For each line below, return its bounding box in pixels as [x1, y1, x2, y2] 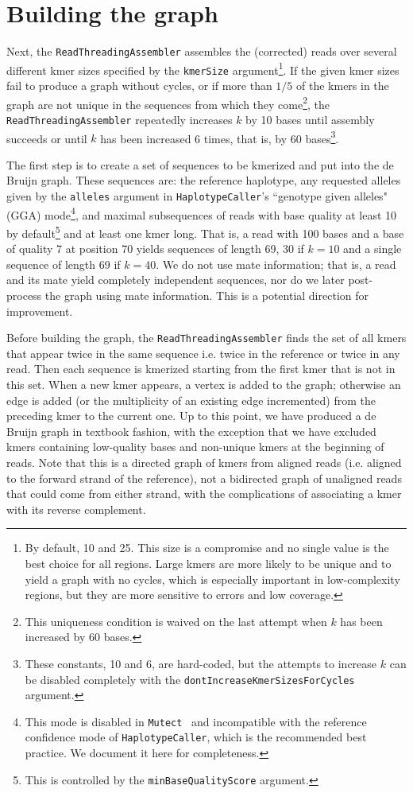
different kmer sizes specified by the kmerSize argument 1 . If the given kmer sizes [6, 59, 399, 78]
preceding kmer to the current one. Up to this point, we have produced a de [6, 407, 376, 424]
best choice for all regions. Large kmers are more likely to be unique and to [25, 554, 392, 571]
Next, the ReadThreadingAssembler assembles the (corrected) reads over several [6, 43, 397, 60]
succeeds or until [6, 130, 87, 146]
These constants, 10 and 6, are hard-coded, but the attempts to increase [25, 655, 377, 671]
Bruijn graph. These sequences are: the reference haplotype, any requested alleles [6, 172, 401, 189]
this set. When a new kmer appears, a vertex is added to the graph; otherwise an [6, 376, 401, 392]
